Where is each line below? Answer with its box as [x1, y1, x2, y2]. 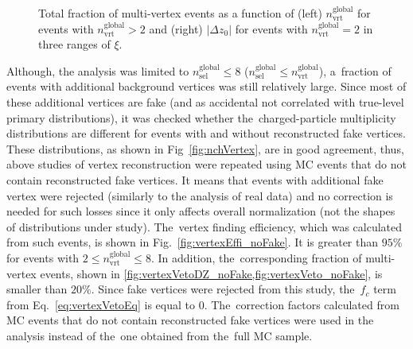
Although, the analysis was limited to [6, 62, 189, 79]
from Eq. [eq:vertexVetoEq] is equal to [6, 296, 196, 312]
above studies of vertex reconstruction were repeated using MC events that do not [6, 156, 407, 173]
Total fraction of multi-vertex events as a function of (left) [38, 5, 322, 21]
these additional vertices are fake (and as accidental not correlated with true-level [6, 93, 404, 110]
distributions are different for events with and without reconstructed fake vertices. [6, 125, 406, 142]
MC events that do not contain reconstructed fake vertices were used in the [6, 312, 374, 328]
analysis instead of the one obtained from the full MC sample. [6, 327, 313, 343]
